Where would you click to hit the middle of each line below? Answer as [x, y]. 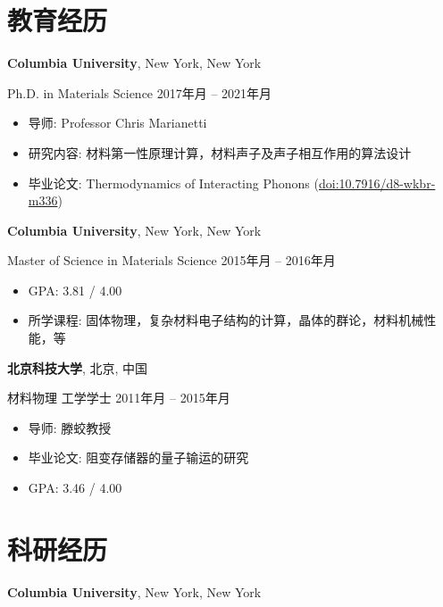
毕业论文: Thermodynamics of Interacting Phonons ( [173, 183]
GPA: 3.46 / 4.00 [75, 488]
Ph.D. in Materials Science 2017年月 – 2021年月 [140, 92]
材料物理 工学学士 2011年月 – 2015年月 [119, 398]
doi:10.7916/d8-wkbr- [377, 183]
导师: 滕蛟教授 [70, 427]
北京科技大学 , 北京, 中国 [78, 367]
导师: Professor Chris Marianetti [117, 123]
